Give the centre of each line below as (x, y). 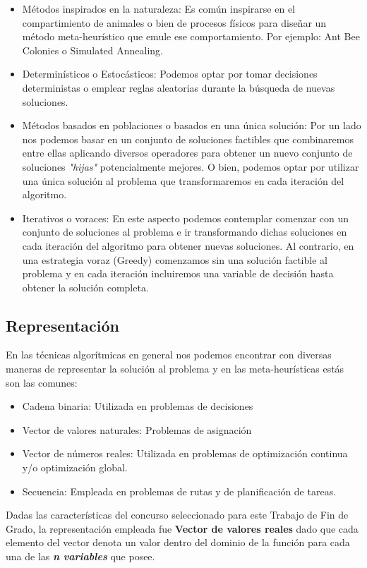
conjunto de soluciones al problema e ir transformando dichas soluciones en (185, 232)
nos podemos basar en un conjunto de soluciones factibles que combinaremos (188, 139)
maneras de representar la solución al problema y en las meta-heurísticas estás (175, 369)
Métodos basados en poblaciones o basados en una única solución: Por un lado (192, 125)
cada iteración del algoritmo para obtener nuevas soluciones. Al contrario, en (188, 245)
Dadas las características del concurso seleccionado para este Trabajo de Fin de (177, 515)
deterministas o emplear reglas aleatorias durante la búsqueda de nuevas (179, 87)
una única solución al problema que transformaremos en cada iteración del (183, 180)
